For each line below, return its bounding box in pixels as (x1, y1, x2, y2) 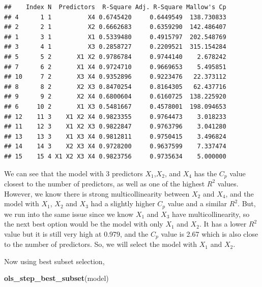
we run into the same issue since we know (4, 208, 134, 219)
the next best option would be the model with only (4, 218, 163, 229)
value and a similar (167, 198, 227, 209)
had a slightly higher (91, 198, 155, 209)
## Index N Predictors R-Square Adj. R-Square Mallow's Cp (4, 4, 226, 11)
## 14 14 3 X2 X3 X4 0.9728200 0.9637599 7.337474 (4, 143, 226, 150)
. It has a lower (199, 218, 247, 229)
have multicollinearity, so (172, 208, 250, 219)
